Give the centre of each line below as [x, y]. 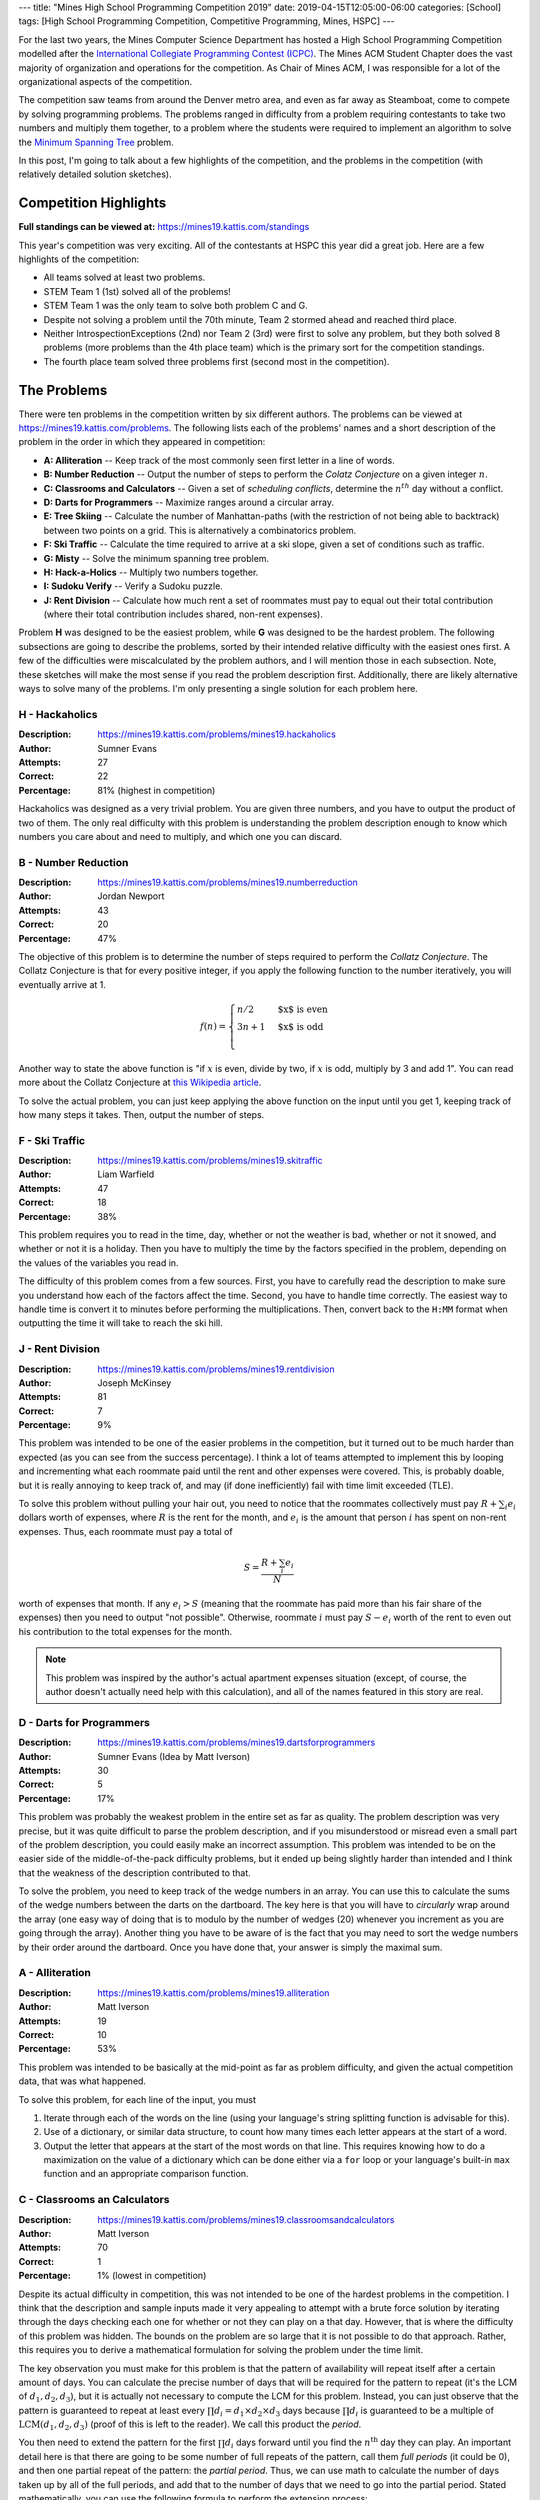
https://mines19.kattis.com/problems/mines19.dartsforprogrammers [236, 1742]
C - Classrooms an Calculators [94, 2200]
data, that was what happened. [82, 2081]
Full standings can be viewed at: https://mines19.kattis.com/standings [164, 227]
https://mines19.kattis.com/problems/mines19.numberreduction [228, 882]
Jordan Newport [131, 896]
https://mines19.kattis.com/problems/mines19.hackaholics [217, 734]
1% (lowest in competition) [152, 2276]
